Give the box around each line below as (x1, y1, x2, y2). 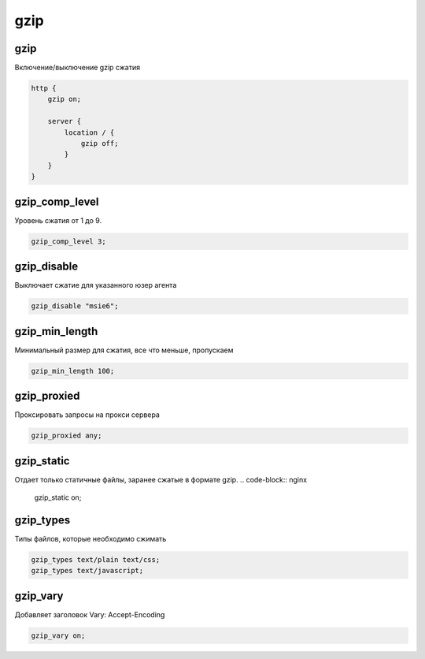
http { (31, 84, 57, 93)
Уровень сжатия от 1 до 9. (14, 215, 102, 225)
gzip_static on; (34, 493, 82, 502)
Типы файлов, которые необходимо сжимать (14, 534, 167, 543)
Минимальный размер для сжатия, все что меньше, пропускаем (14, 345, 234, 355)
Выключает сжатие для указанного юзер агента (14, 281, 177, 290)
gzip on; (47, 95, 82, 104)
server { (47, 117, 82, 126)
